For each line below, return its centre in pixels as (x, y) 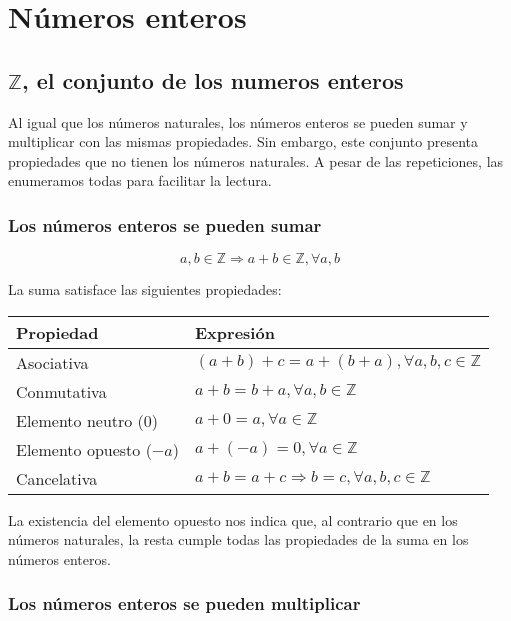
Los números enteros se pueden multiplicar (184, 603)
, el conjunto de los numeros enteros (213, 79)
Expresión (235, 332)
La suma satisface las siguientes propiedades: (145, 289)
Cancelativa (57, 478)
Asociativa (52, 362)
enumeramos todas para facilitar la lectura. (140, 180)
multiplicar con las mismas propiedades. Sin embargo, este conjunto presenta (243, 141)
